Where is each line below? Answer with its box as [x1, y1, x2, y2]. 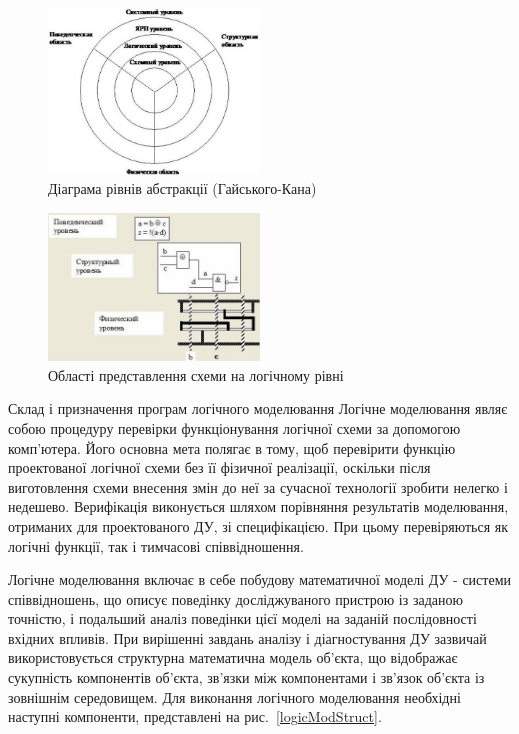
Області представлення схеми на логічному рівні [48, 364, 344, 385]
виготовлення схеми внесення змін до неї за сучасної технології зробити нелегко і [8, 476, 508, 497]
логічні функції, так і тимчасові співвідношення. [8, 535, 304, 556]
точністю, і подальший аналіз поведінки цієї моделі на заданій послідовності [8, 608, 477, 629]
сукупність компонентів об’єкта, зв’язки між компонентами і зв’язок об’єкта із [8, 667, 485, 688]
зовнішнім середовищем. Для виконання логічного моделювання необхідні [8, 686, 461, 707]
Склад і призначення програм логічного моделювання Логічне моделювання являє [8, 398, 508, 419]
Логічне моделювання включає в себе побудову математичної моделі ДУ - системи [8, 569, 512, 590]
